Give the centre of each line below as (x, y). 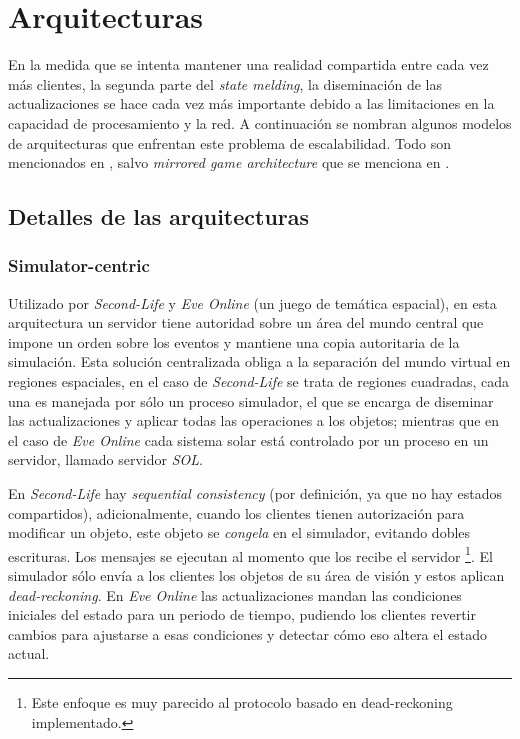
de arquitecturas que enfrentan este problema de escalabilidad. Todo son (230, 142)
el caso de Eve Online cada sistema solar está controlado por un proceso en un (248, 439)
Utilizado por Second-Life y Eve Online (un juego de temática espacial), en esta (252, 302)
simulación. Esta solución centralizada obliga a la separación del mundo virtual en (259, 361)
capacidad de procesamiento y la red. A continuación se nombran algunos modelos (260, 122)
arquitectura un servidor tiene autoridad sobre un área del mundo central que (246, 322)
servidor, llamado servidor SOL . (105, 459)
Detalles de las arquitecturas (159, 216)
